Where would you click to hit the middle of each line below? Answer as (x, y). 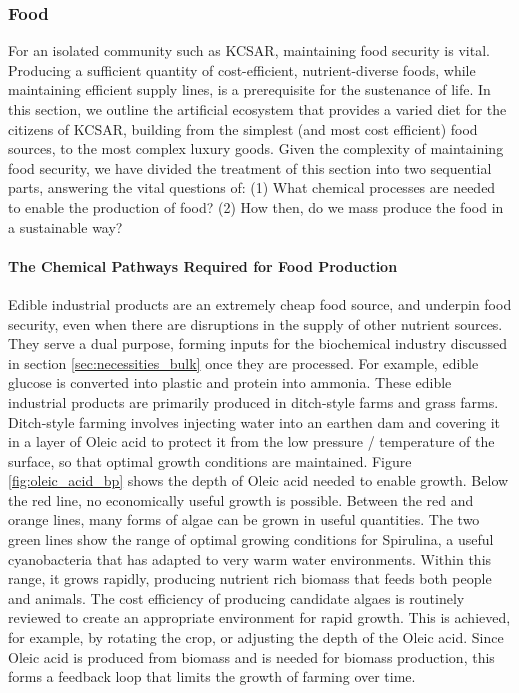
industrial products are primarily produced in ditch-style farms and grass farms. (253, 401)
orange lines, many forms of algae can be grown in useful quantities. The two (244, 519)
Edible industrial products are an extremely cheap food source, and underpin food (260, 303)
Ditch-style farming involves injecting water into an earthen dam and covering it (254, 421)
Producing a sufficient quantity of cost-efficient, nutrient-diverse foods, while (242, 69)
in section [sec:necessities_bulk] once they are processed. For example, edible (243, 362)
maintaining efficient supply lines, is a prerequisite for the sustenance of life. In (249, 89)
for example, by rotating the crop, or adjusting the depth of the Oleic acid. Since (256, 637)
